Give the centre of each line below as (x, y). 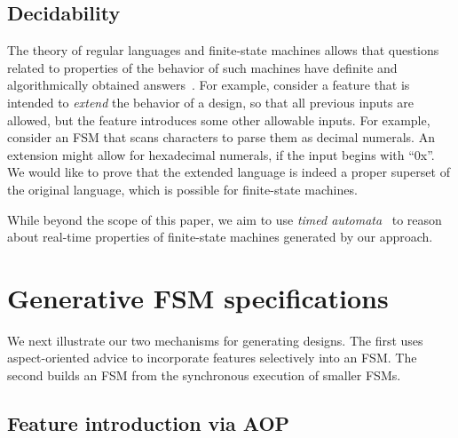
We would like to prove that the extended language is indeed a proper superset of (229, 172)
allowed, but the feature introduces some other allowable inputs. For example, (219, 119)
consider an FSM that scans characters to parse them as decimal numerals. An (221, 137)
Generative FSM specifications (198, 297)
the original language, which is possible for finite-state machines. (182, 189)
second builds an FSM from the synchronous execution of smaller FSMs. (204, 375)
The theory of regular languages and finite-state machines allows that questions (223, 50)
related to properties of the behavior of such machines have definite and (202, 67)
